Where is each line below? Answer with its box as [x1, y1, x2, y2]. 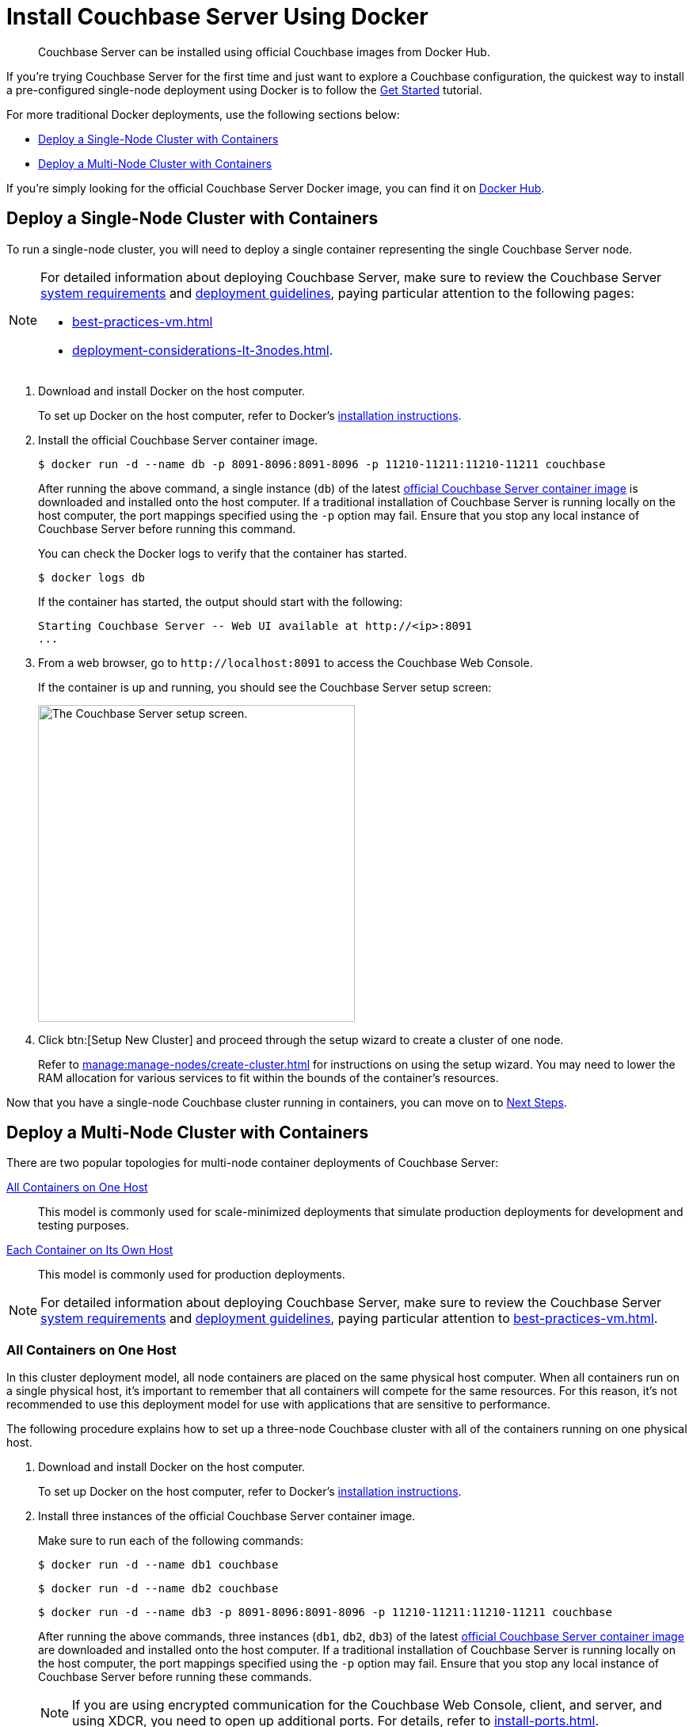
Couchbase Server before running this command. [38, 521, 296, 536]
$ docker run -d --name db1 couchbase [38, 1558, 279, 1572]
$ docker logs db [38, 570, 145, 584]
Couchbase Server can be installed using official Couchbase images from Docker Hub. [38, 44, 490, 59]
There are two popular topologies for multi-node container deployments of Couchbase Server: [6, 1156, 499, 1170]
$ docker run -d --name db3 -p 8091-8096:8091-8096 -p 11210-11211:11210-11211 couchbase [38, 1606, 612, 1619]
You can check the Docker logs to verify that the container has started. [38, 546, 407, 560]
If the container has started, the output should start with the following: [38, 594, 403, 608]
